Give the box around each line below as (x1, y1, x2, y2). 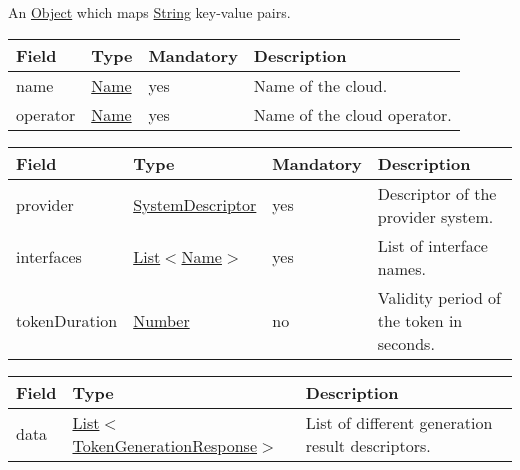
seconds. (377, 331, 435, 355)
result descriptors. (305, 433, 431, 457)
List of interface (377, 233, 488, 257)
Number (133, 308, 190, 332)
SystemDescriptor (133, 193, 257, 217)
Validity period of (377, 285, 502, 309)
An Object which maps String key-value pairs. (8, 2, 291, 22)
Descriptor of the (377, 181, 497, 205)
